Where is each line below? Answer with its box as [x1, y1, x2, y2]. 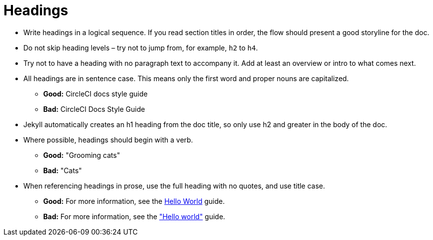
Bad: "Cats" [43, 166, 82, 175]
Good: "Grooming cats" [43, 150, 120, 159]
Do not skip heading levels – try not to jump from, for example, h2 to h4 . [23, 43, 258, 52]
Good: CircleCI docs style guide [43, 89, 148, 98]
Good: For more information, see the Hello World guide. [43, 196, 225, 205]
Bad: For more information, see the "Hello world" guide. [43, 212, 225, 221]
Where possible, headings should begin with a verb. [23, 135, 193, 144]
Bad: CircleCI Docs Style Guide [43, 104, 145, 113]
